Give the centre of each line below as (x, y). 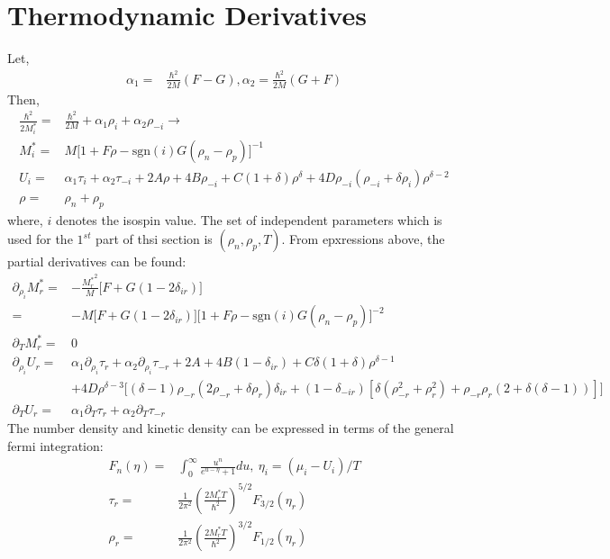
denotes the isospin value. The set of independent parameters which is (249, 219)
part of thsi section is (154, 239)
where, (25, 219)
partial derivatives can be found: (97, 261)
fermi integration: (55, 445)
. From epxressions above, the (363, 239)
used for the (40, 239)
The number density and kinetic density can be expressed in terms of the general (231, 428)
